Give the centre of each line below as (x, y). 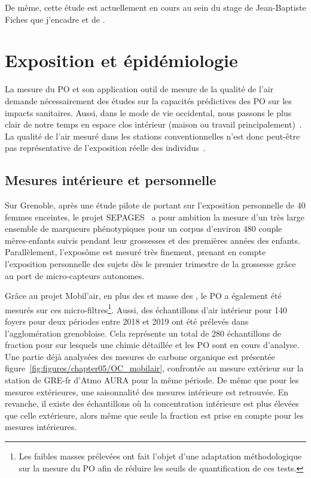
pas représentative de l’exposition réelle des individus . (105, 148)
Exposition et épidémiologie (121, 60)
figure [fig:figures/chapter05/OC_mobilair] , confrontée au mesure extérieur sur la (154, 368)
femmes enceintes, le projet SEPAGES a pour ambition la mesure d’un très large (155, 217)
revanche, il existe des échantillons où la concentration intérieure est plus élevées (152, 403)
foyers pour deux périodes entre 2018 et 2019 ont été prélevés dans (127, 321)
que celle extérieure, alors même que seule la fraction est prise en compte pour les (154, 415)
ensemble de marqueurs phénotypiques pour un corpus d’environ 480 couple (144, 229)
